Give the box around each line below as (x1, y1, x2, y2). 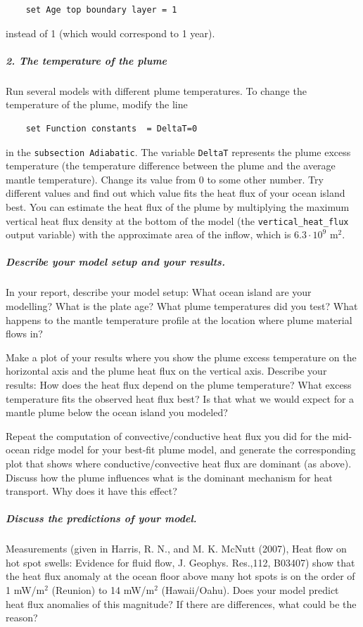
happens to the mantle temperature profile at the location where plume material (6, 312, 352, 327)
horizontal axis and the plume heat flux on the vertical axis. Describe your (6, 363, 327, 378)
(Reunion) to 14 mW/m (51, 583, 155, 597)
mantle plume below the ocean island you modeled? (6, 405, 228, 420)
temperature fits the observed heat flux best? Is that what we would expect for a (6, 391, 355, 406)
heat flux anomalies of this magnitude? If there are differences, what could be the (6, 596, 357, 611)
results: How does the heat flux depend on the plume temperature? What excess (6, 377, 352, 392)
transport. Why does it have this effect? (6, 484, 177, 498)
